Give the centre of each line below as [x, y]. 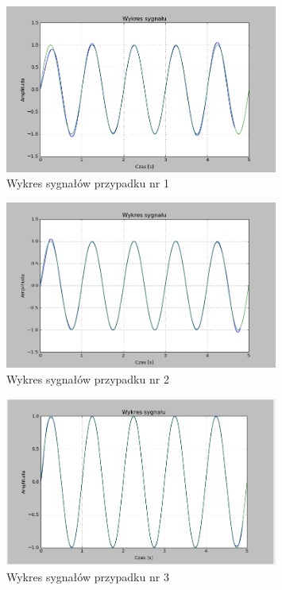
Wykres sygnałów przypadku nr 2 [88, 379]
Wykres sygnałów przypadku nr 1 [88, 183]
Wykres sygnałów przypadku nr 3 [88, 576]
